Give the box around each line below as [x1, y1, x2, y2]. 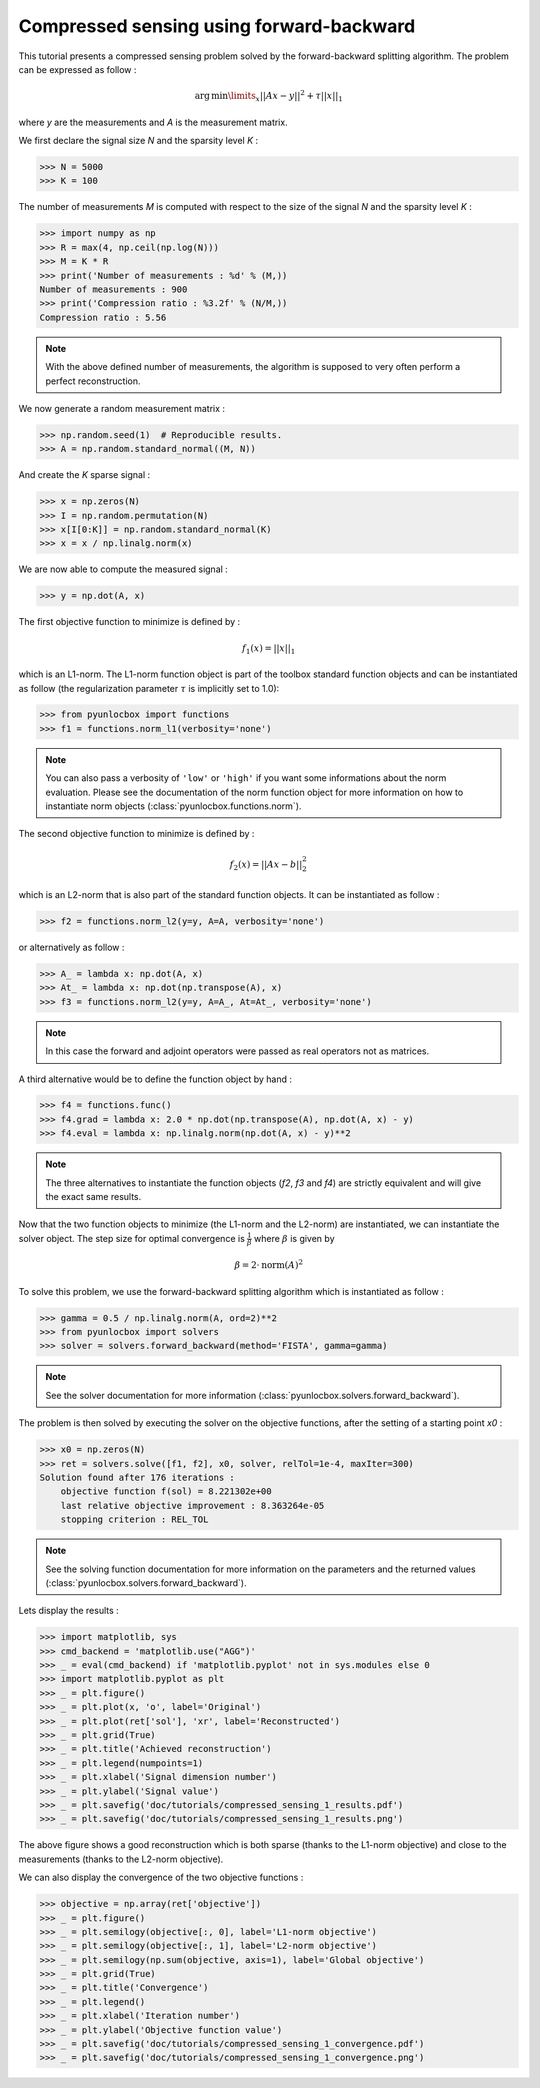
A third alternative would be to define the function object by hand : [18, 1073, 293, 1085]
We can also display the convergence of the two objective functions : [18, 1871, 304, 1884]
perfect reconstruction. [45, 375, 141, 387]
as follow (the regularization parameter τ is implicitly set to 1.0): [18, 682, 280, 694]
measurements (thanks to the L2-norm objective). [18, 1853, 224, 1865]
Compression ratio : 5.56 [39, 311, 167, 323]
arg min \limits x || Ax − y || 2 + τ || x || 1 [194, 88, 344, 104]
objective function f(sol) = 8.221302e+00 [60, 1486, 272, 1497]
